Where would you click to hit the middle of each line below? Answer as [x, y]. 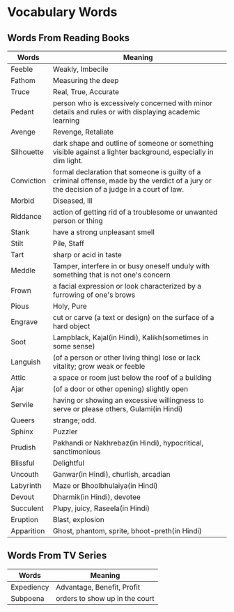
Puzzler [65, 431]
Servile [22, 405]
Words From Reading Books [69, 38]
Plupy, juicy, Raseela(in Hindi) [101, 508]
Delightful [69, 463]
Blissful [23, 463]
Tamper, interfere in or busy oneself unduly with [131, 266]
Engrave [24, 322]
